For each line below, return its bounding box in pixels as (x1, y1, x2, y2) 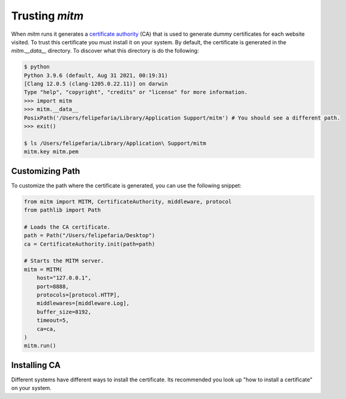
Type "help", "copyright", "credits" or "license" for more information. (24, 89, 248, 96)
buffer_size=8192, (36, 308, 91, 315)
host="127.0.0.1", (36, 275, 91, 281)
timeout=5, (36, 317, 69, 324)
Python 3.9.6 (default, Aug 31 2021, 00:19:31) (24, 72, 168, 79)
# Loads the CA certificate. (24, 223, 111, 230)
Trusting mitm (11, 9, 84, 22)
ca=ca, (36, 325, 56, 332)
